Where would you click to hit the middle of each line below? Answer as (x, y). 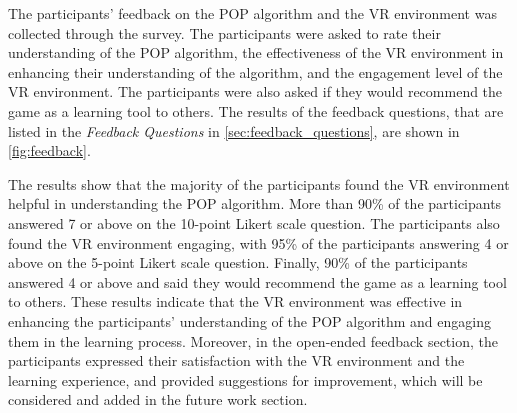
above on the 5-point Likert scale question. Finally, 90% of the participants (238, 262)
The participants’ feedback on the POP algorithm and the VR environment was (252, 13)
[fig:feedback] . (49, 150)
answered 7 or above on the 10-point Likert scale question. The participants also (254, 222)
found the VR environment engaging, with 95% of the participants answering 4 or (258, 242)
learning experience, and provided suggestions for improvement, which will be (245, 379)
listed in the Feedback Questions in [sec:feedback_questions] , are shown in (234, 130)
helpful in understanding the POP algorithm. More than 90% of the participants (255, 203)
